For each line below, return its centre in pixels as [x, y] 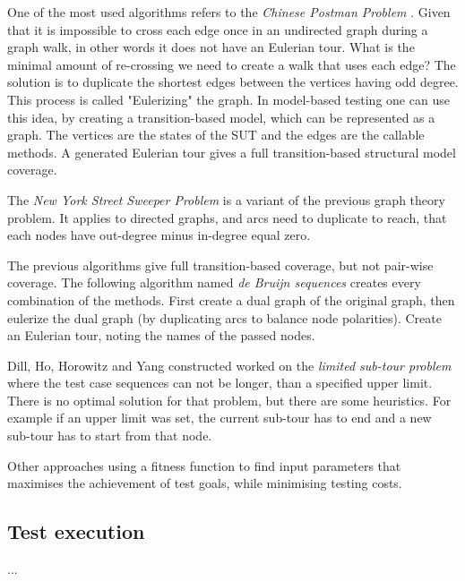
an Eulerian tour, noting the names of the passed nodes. [161, 335]
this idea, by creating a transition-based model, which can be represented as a [221, 117]
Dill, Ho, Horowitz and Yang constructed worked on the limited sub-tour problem [229, 365]
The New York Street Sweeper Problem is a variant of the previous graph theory [226, 199]
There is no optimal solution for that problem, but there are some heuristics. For [229, 400]
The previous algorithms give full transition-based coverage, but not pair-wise [220, 265]
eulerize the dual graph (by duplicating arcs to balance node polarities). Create [224, 317]
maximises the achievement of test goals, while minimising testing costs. [205, 483]
